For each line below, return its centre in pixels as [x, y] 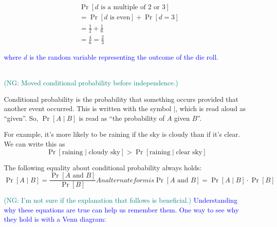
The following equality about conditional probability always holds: [103, 167]
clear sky [189, 152]
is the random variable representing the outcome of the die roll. [124, 57]
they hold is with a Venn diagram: [55, 219]
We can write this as [35, 143]
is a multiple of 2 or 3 [133, 8]
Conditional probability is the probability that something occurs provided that [121, 99]
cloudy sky [104, 152]
